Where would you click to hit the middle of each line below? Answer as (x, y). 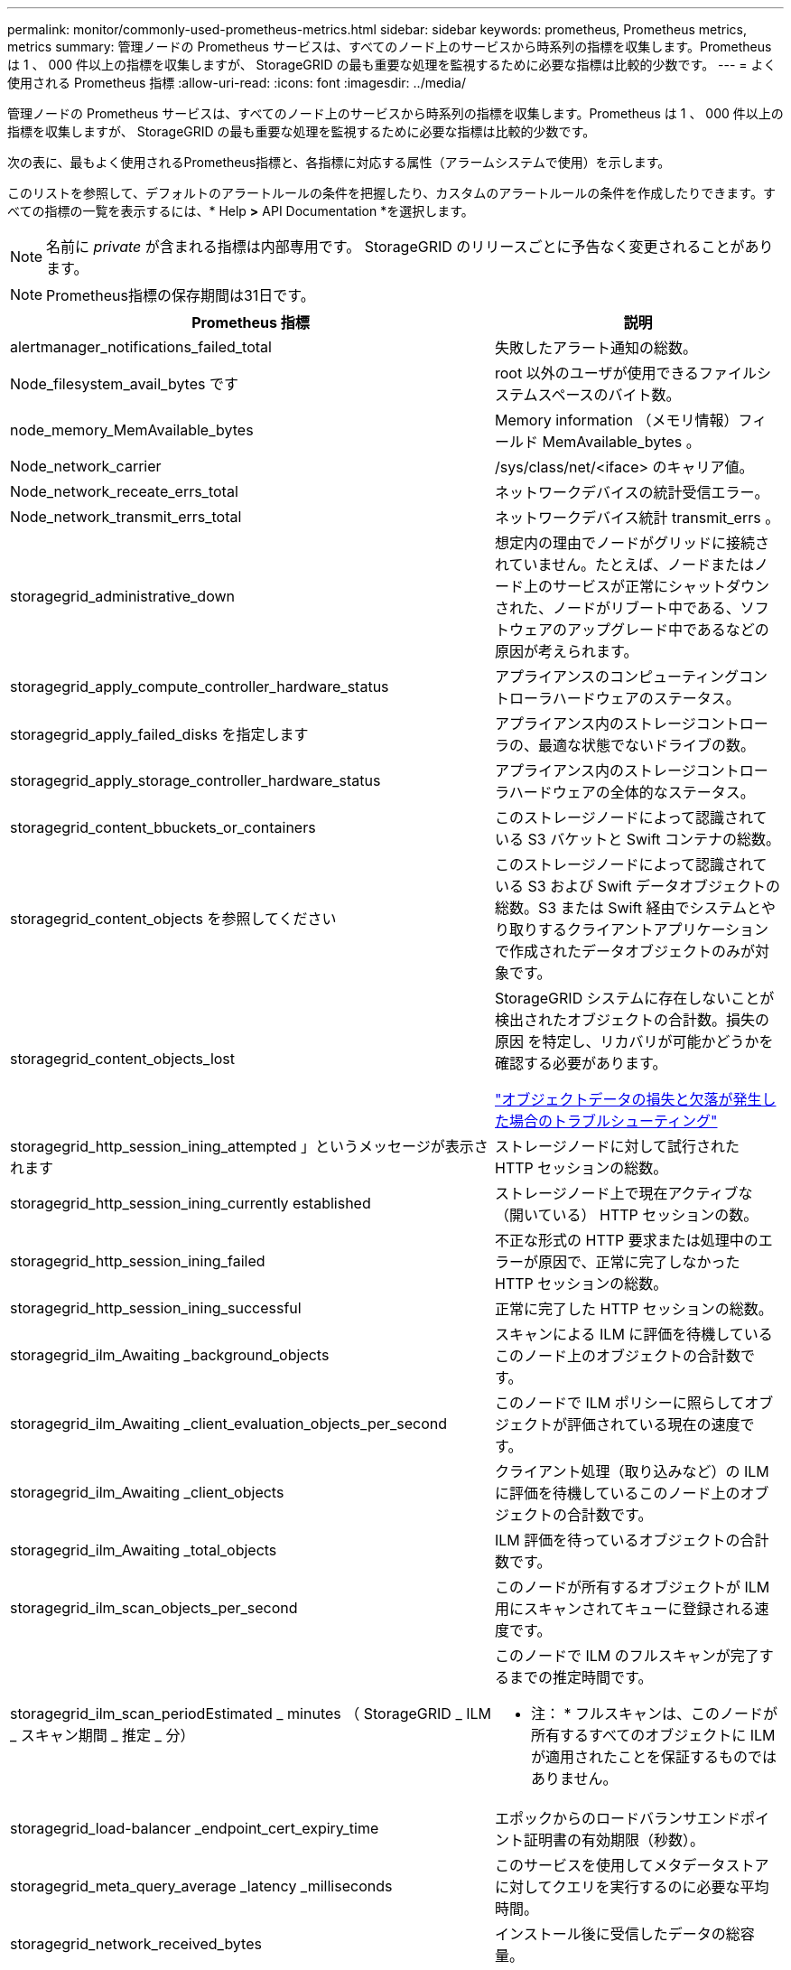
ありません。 (574, 1779)
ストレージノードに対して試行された (617, 1146)
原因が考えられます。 (567, 651)
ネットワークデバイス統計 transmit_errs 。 (637, 518)
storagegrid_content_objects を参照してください (173, 919)
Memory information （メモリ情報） (617, 420)
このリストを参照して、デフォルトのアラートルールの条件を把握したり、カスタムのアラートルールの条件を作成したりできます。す (391, 193)
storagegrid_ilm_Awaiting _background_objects (170, 1355)
